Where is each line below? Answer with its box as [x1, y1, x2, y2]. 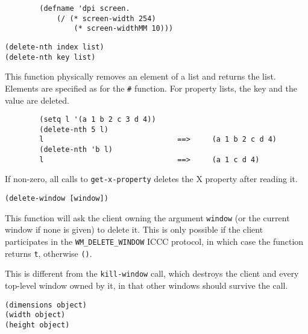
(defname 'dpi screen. [39, 4, 130, 13]
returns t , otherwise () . [5, 247, 92, 259]
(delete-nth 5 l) [39, 125, 108, 134]
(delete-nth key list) [5, 52, 96, 61]
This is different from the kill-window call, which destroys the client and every [5, 267, 299, 280]
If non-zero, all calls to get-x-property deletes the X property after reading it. [5, 172, 298, 185]
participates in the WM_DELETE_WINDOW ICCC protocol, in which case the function [5, 235, 304, 247]
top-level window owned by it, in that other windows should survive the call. [5, 279, 288, 291]
